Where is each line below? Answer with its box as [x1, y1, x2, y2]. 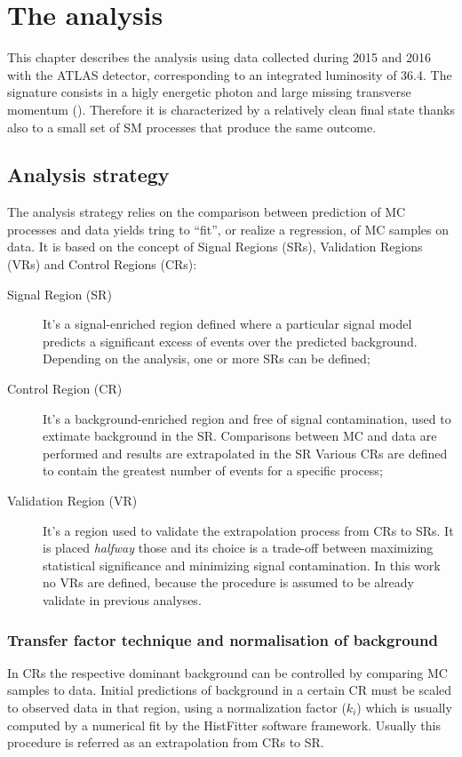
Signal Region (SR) [7, 284, 112, 303]
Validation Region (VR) [7, 491, 138, 510]
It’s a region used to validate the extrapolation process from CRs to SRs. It [43, 521, 454, 539]
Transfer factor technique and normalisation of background [7, 628, 438, 650]
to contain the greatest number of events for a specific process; [43, 461, 383, 480]
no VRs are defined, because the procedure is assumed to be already [43, 573, 414, 592]
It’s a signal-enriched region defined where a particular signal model [43, 315, 412, 333]
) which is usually [356, 697, 452, 716]
